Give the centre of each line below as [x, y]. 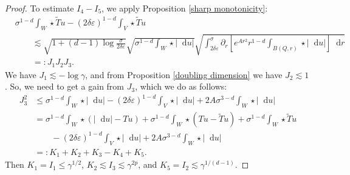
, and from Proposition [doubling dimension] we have [184, 74]
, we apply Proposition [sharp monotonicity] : [185, 8]
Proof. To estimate [39, 8]
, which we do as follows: [181, 86]
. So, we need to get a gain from [65, 86]
